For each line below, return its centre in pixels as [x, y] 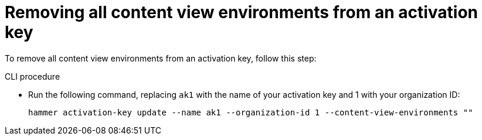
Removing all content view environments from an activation [241, 12]
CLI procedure [33, 76]
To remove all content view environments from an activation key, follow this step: [161, 58]
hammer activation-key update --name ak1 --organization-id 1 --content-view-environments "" [251, 112]
